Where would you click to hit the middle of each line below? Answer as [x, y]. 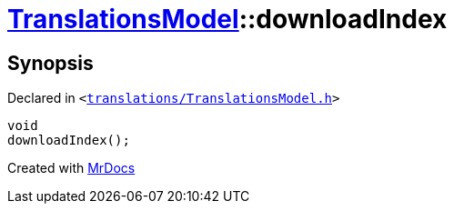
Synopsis [50, 63]
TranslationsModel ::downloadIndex [227, 19]
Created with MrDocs [71, 168]
